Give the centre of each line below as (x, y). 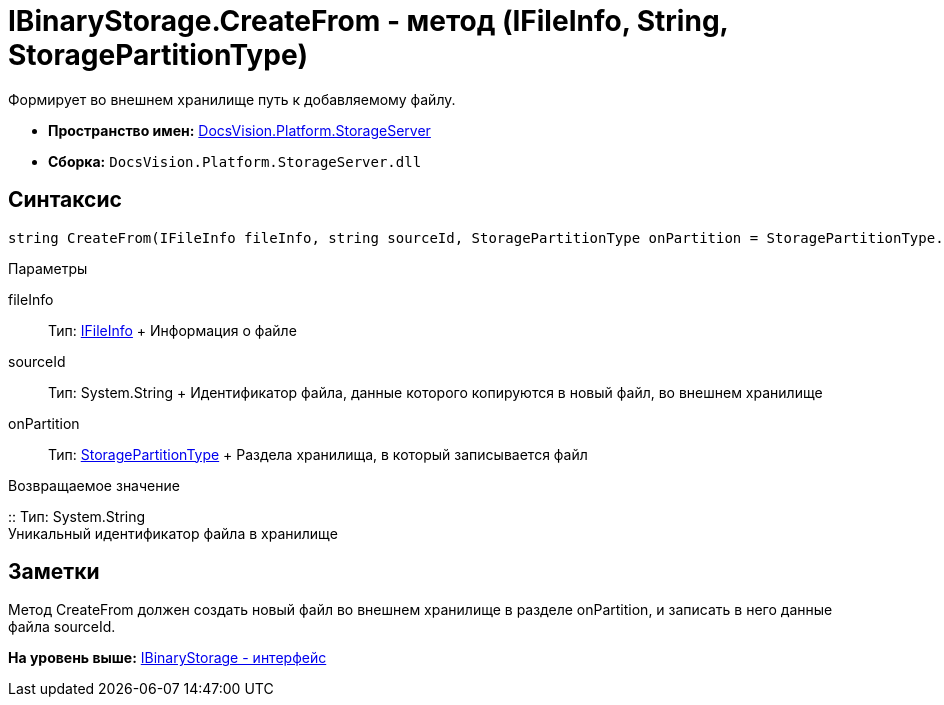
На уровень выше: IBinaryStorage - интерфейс (167, 658)
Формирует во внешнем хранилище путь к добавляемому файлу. (232, 99)
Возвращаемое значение (94, 485)
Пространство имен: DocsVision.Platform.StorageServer (239, 130)
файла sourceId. (62, 627)
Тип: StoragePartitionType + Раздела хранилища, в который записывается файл (318, 454)
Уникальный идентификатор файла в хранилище (173, 533)
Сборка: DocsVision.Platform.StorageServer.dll (235, 161)
